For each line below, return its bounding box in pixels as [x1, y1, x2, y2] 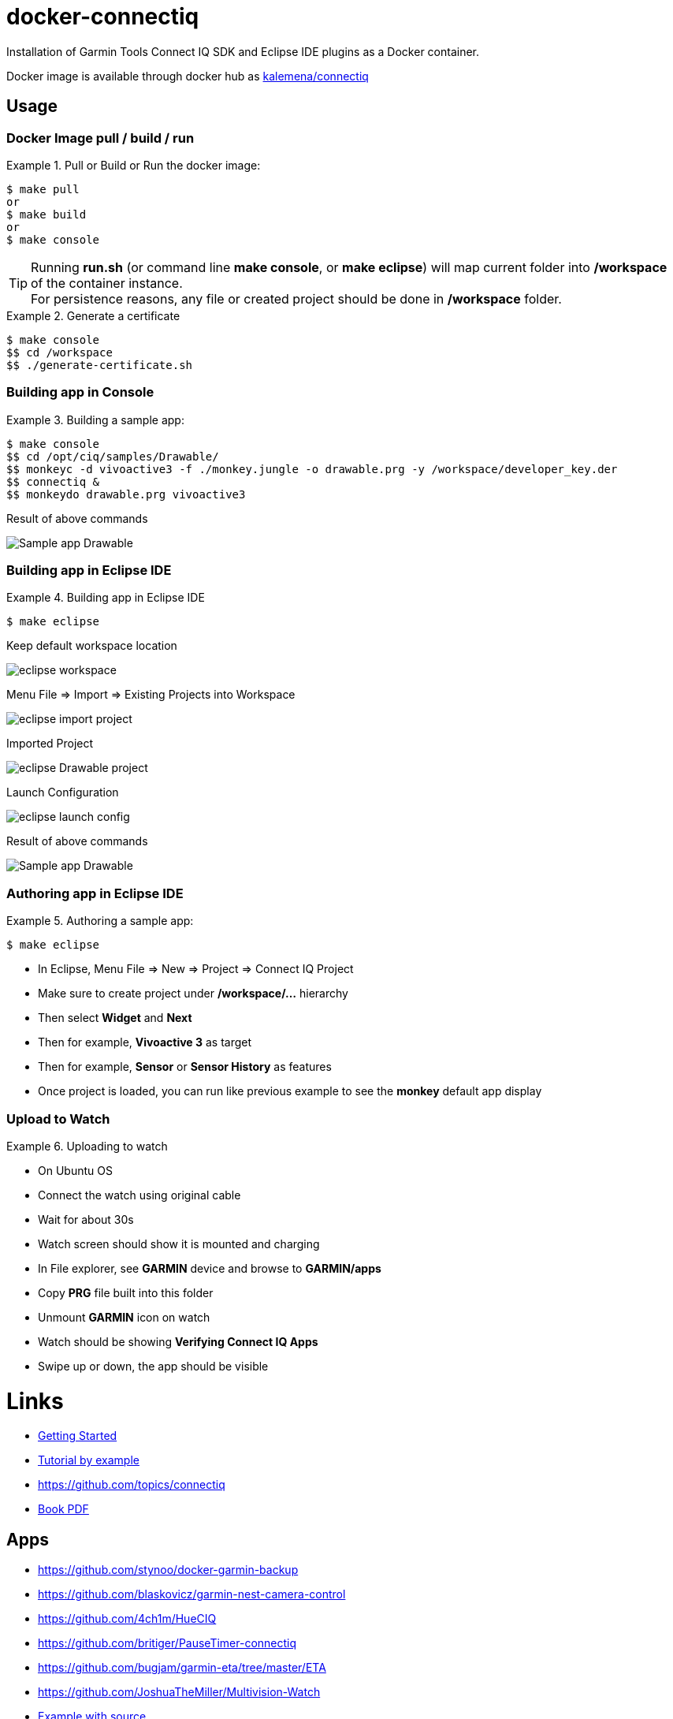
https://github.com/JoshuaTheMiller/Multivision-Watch [38, 1685, 321, 1699]
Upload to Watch [6, 1110, 110, 1127]
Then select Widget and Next [38, 1011, 192, 1025]
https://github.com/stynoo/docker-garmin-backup [38, 1563, 299, 1577]
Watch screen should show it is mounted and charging [38, 1236, 320, 1251]
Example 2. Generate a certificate [6, 308, 180, 323]
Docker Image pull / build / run [6, 129, 195, 146]
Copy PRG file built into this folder [38, 1285, 214, 1300]
